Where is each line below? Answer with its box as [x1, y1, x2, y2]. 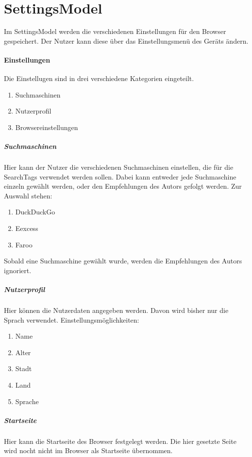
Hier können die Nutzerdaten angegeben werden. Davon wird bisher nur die [4, 305, 229, 315]
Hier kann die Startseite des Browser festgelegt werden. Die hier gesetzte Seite [4, 436, 236, 446]
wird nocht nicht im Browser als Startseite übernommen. [4, 445, 173, 456]
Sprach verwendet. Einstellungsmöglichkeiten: [4, 314, 139, 325]
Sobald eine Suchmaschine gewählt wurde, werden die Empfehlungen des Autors [4, 256, 242, 266]
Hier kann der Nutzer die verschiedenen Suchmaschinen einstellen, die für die [4, 162, 234, 172]
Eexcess [15, 223, 38, 233]
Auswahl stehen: [4, 190, 52, 200]
